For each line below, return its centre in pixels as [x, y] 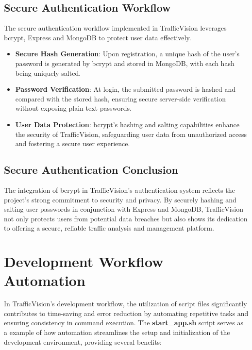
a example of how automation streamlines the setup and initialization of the [117, 332]
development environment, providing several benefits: [83, 342]
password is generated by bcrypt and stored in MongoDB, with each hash [125, 63]
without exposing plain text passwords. [73, 108]
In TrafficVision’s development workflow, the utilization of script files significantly [126, 304]
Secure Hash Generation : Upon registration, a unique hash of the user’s [127, 54]
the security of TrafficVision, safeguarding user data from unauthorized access [131, 134]
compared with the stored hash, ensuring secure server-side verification [120, 98]
